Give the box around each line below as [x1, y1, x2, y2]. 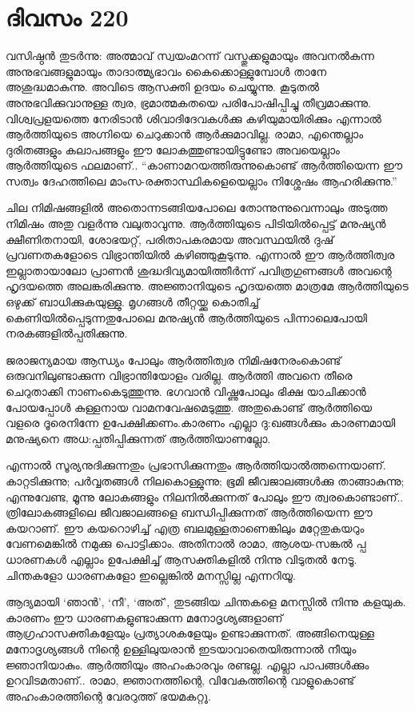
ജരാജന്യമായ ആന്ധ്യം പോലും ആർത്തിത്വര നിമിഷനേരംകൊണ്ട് [6, 351, 341, 368]
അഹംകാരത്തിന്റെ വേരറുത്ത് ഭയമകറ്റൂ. [6, 687, 211, 704]
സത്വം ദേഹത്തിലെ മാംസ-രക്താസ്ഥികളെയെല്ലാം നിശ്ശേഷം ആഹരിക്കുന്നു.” [6, 172, 397, 189]
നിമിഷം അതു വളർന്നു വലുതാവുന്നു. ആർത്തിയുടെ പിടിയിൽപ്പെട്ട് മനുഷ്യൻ [6, 215, 386, 232]
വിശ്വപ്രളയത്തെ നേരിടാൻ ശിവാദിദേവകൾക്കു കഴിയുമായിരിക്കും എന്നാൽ [6, 110, 381, 126]
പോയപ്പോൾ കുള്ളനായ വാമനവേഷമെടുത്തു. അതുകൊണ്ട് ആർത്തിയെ [6, 398, 373, 415]
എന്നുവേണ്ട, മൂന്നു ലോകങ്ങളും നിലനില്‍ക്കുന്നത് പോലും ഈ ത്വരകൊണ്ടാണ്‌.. [6, 488, 404, 505]
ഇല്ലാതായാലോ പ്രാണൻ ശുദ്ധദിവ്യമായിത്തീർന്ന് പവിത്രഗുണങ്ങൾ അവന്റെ [6, 262, 392, 278]
